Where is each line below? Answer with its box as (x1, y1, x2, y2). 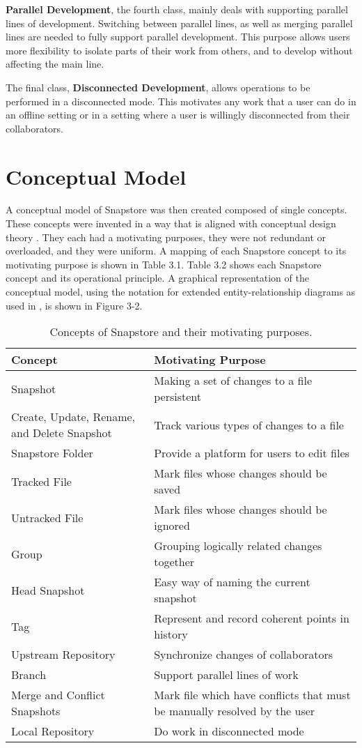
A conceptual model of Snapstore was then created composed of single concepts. (6, 202, 347, 217)
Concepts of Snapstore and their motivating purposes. (49, 323, 313, 340)
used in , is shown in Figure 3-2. (6, 298, 143, 312)
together (154, 554, 195, 570)
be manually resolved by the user (154, 703, 315, 719)
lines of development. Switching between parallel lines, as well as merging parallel (6, 15, 353, 30)
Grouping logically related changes (154, 537, 322, 554)
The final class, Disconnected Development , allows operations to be (6, 79, 310, 94)
